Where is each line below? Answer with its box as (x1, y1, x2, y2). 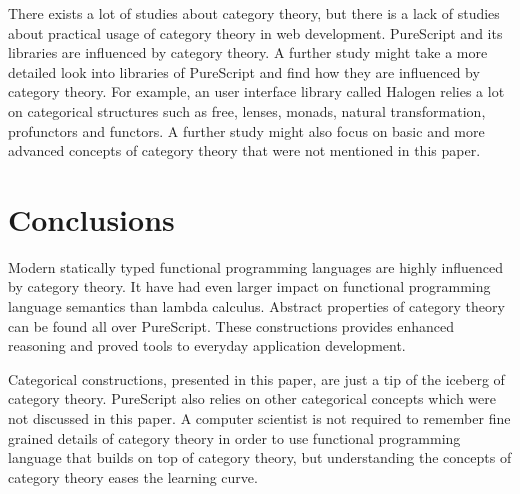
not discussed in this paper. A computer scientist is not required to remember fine (8, 408, 511, 429)
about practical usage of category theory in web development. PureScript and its (8, 22, 503, 43)
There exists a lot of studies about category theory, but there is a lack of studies (8, 3, 500, 23)
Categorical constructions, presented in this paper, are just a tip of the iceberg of (8, 368, 505, 389)
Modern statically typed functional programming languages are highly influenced (8, 256, 504, 277)
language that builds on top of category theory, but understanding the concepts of (8, 447, 512, 468)
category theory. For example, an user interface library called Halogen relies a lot (8, 81, 505, 102)
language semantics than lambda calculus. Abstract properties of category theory (8, 296, 505, 317)
